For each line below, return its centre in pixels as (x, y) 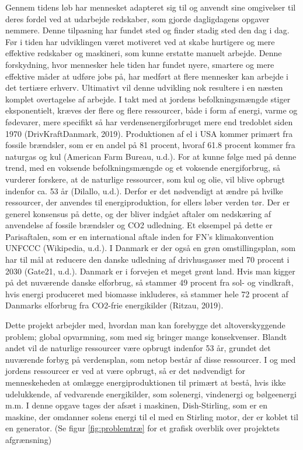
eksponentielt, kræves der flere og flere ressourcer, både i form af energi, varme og (151, 110)
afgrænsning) (29, 439)
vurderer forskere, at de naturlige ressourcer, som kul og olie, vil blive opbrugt (145, 179)
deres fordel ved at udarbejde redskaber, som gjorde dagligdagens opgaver (137, 18)
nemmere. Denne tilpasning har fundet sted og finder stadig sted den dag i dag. (147, 30)
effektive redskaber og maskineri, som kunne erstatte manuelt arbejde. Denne (144, 53)
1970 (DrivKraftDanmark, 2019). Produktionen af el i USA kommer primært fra (149, 133)
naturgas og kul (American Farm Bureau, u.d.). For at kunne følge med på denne (151, 156)
